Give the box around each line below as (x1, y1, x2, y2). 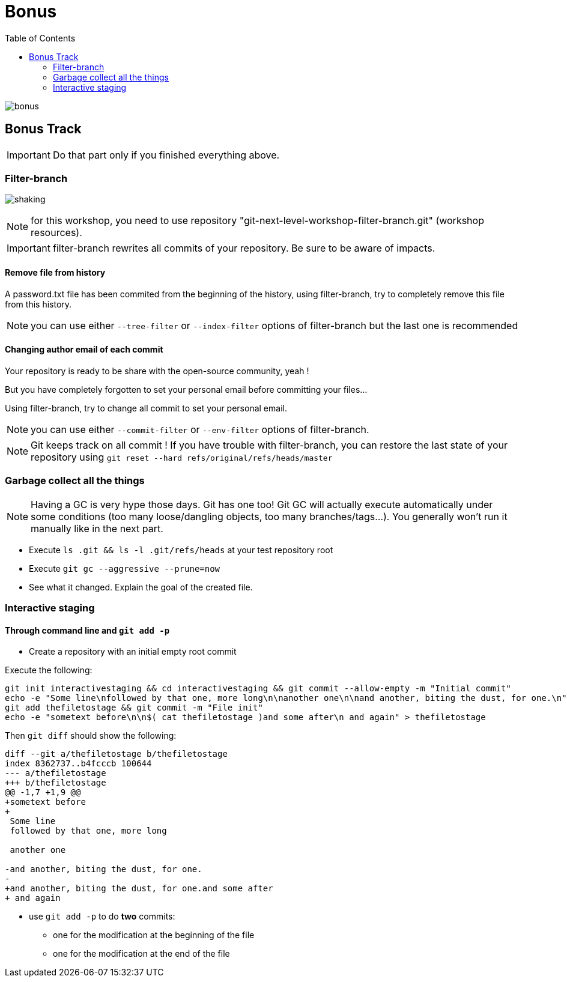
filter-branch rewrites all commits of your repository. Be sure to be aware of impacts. (52, 242, 435, 255)
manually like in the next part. (31, 522, 163, 535)
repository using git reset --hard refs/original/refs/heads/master (31, 450, 333, 463)
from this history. (5, 299, 72, 309)
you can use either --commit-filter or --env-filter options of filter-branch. (31, 423, 369, 435)
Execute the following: (5, 665, 92, 676)
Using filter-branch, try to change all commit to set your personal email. (5, 402, 287, 413)
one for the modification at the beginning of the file (53, 930, 255, 941)
